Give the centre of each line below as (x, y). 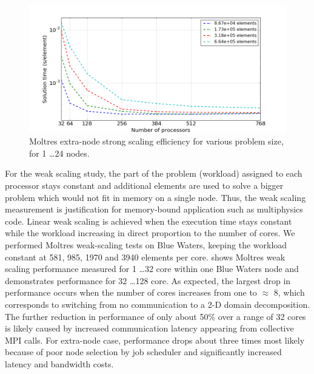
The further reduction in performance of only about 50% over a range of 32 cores (155, 316)
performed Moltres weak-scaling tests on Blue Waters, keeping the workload (146, 245)
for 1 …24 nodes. (59, 153)
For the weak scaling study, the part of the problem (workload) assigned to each (154, 173)
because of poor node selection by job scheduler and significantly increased (143, 352)
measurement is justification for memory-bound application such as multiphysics (154, 209)
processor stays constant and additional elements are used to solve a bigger (144, 185)
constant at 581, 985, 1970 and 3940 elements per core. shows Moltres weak (145, 257)
